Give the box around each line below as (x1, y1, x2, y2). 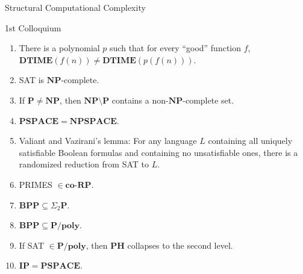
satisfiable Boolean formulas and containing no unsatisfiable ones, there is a (19, 146, 298, 158)
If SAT (19, 238, 45, 251)
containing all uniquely (208, 134, 293, 147)
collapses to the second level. (127, 238, 233, 251)
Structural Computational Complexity (5, 1, 146, 13)
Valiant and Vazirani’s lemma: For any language (19, 134, 197, 147)
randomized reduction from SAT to (19, 158, 149, 170)
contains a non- (111, 93, 169, 106)
